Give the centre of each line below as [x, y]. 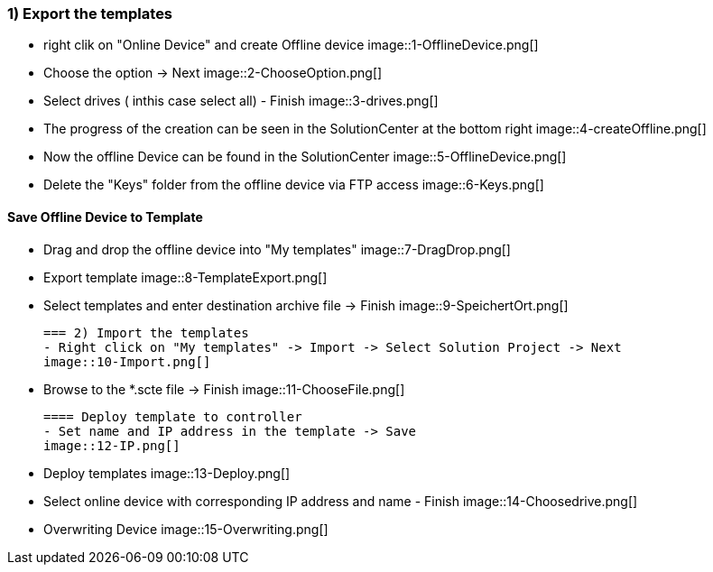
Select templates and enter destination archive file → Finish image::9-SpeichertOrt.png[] [306, 305]
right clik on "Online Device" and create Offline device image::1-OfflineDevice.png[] [291, 45]
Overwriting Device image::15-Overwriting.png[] [186, 529]
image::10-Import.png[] [127, 361]
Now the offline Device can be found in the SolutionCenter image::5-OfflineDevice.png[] [305, 157]
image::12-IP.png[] [112, 445]
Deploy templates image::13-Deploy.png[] [167, 473]
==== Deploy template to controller [173, 416]
